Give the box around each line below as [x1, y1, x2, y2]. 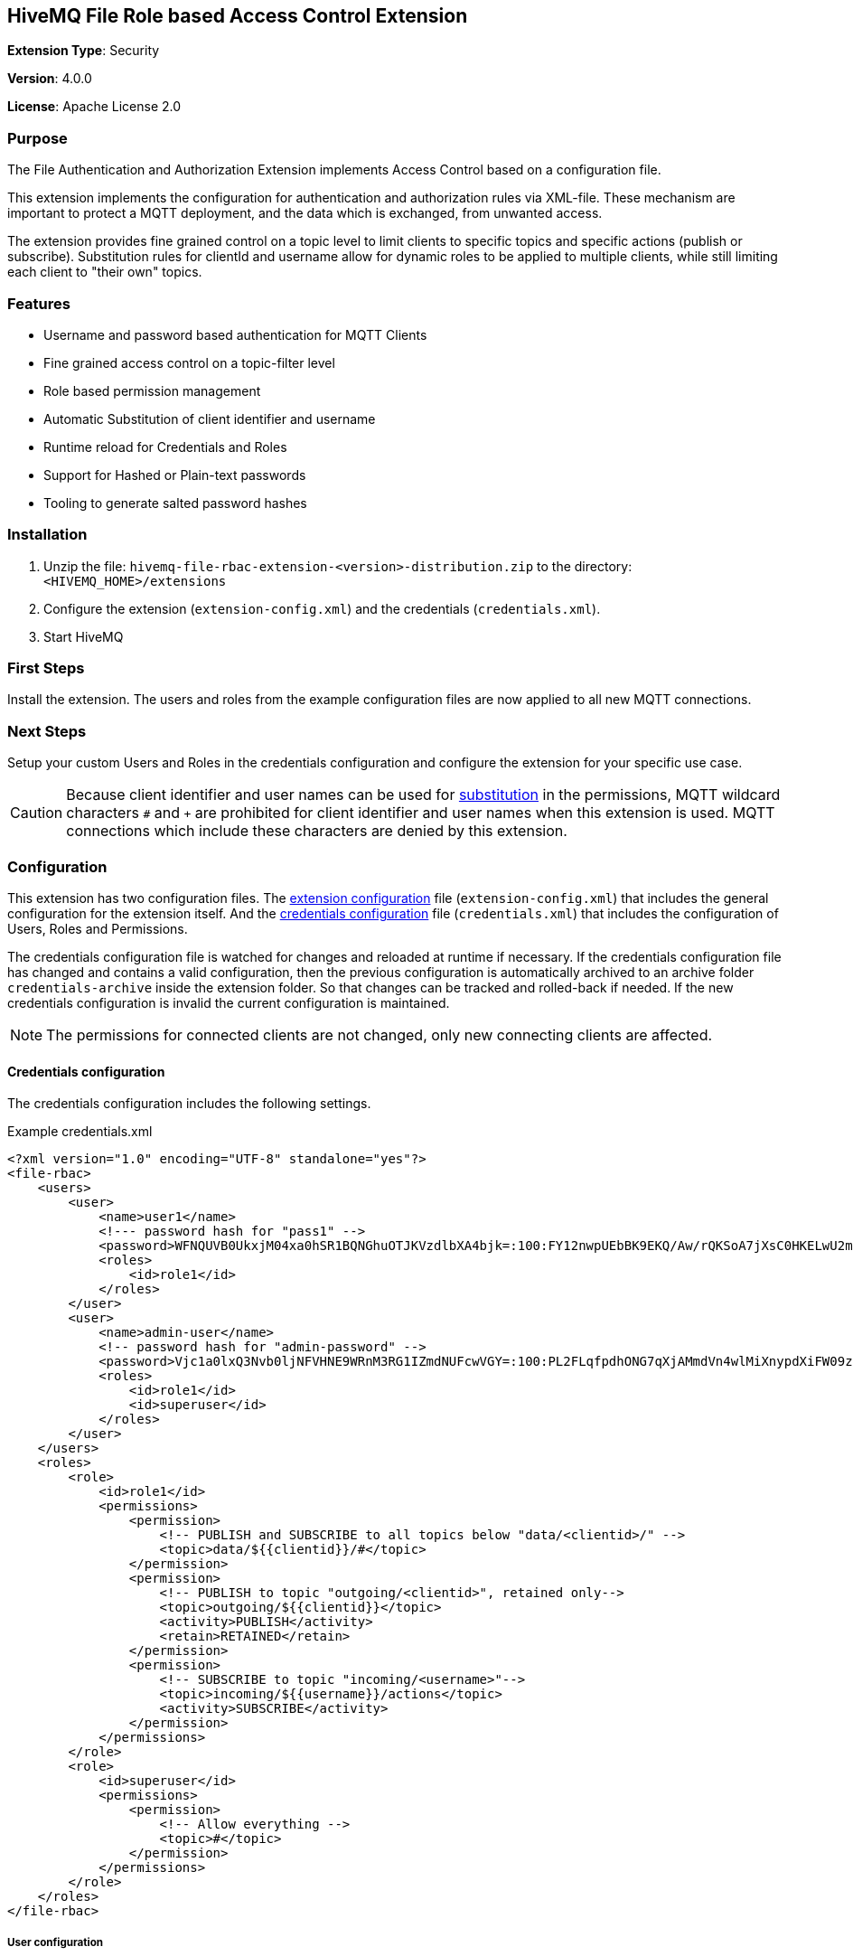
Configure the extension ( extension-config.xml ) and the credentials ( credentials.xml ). [43, 600, 601, 616]
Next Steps [7, 721, 87, 740]
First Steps [7, 659, 85, 678]
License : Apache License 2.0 [7, 99, 182, 115]
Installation [7, 525, 88, 544]
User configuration [7, 1935, 104, 1949]
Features [7, 294, 70, 313]
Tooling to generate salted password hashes [43, 494, 307, 511]
